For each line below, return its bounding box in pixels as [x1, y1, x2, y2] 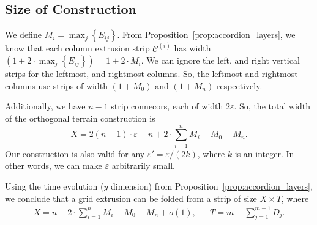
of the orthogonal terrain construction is [5, 112, 155, 125]
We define [5, 28, 42, 41]
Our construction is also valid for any [5, 147, 145, 160]
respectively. [216, 79, 263, 92]
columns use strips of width [5, 79, 108, 92]
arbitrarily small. [111, 159, 175, 172]
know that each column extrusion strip [5, 42, 150, 54]
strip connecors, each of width [111, 100, 223, 112]
